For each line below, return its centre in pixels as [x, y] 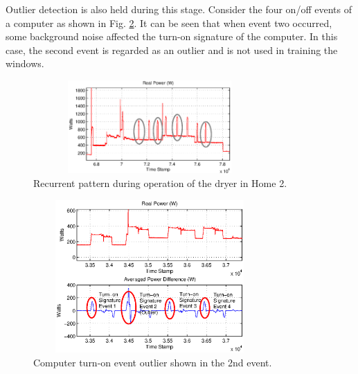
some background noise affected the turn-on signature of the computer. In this [172, 36]
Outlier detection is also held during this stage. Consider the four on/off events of [179, 9]
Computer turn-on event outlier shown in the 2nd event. [153, 362]
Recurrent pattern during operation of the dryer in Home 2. [160, 182]
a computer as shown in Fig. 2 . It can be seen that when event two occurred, [169, 23]
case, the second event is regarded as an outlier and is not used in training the [172, 50]
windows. [25, 63]
